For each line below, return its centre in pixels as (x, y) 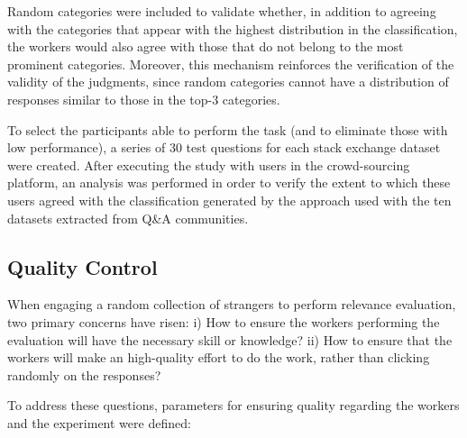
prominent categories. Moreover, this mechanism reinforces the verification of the (231, 64)
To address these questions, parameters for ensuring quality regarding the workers (233, 405)
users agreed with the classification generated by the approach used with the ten (229, 200)
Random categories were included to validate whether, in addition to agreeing (222, 11)
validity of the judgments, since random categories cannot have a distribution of (228, 82)
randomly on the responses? (84, 374)
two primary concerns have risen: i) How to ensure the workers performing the (224, 321)
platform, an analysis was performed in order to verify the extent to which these (229, 182)
